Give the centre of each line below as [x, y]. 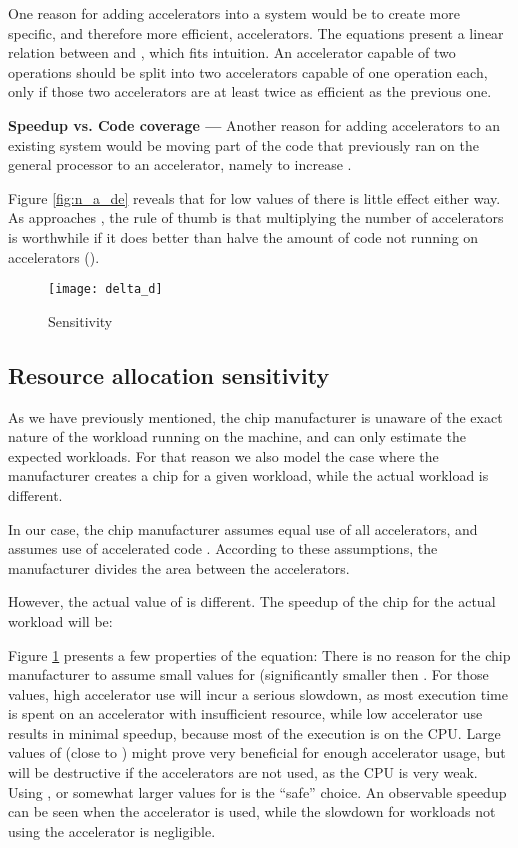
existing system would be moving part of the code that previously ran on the [243, 144]
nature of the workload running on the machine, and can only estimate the [237, 436]
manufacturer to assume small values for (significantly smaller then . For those [248, 674]
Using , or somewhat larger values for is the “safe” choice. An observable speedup [257, 791]
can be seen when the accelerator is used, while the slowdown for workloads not [252, 811]
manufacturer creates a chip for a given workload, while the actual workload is [248, 475]
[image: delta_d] [105, 289]
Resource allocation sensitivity [169, 374]
